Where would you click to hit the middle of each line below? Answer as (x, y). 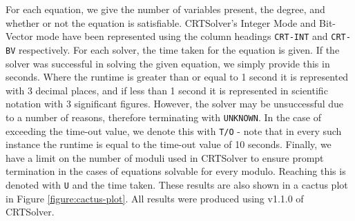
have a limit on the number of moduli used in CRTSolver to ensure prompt (165, 157)
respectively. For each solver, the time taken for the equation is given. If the (179, 49)
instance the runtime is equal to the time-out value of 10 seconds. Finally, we (169, 144)
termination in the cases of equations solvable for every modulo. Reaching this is (176, 171)
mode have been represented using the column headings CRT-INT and (182, 36)
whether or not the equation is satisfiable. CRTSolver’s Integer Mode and (161, 22)
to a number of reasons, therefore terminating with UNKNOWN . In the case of (163, 117)
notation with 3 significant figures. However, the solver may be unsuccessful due (175, 104)
